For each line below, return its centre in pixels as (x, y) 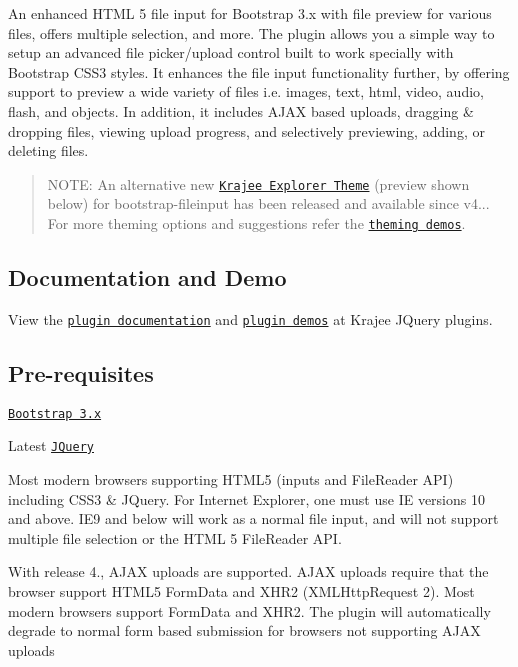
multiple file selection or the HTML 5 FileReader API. (175, 537)
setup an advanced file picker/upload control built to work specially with (231, 52)
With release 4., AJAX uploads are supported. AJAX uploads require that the (248, 571)
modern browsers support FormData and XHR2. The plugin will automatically (249, 610)
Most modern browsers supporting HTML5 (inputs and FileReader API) (231, 479)
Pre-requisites (81, 372)
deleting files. (48, 150)
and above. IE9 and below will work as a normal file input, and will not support (253, 518)
